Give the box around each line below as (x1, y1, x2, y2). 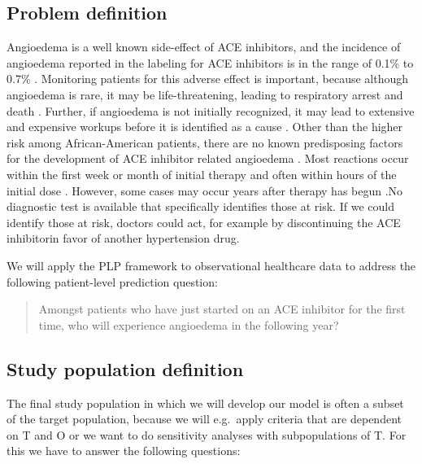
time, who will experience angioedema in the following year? (38, 316, 339, 333)
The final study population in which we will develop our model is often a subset (7, 394, 404, 411)
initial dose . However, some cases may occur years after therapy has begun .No (7, 182, 403, 199)
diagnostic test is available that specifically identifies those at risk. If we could (7, 198, 394, 215)
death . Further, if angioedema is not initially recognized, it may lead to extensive (7, 102, 415, 119)
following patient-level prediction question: (7, 273, 218, 290)
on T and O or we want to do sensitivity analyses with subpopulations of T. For (7, 426, 407, 443)
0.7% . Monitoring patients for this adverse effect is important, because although (7, 70, 409, 87)
